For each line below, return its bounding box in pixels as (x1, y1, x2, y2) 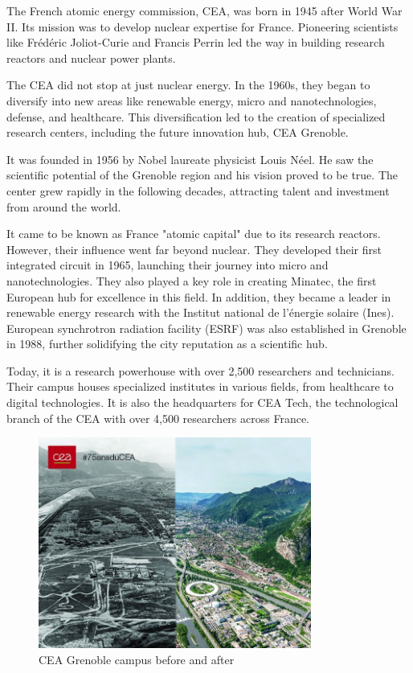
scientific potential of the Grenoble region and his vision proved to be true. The (6, 166, 399, 183)
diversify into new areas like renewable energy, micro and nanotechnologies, (6, 92, 377, 109)
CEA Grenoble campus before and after (39, 650, 235, 667)
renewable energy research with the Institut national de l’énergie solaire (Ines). (6, 304, 395, 321)
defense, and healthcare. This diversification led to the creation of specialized (6, 108, 386, 125)
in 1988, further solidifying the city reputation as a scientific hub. (6, 335, 328, 352)
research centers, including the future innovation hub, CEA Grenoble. (6, 124, 349, 141)
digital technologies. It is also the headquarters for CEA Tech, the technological (6, 394, 399, 411)
